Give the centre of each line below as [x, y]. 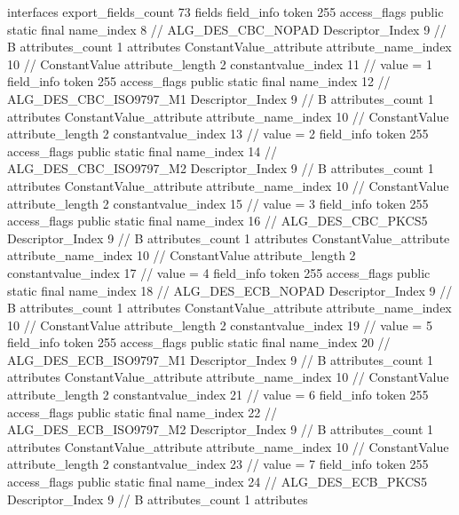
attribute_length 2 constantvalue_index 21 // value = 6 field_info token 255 [218, 395]
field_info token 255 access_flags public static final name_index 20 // [199, 342]
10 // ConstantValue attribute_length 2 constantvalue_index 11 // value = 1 [220, 63]
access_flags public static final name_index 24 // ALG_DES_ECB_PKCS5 [217, 482]
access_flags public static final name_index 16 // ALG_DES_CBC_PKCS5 [218, 221]
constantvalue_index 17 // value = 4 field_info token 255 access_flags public [219, 272]
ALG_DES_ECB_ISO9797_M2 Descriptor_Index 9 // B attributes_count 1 [221, 429]
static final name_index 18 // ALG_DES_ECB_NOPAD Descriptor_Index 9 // [230, 290]
